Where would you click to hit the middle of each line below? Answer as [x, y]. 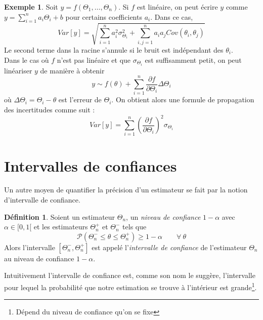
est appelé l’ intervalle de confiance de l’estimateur [169, 247]
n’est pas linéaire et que [94, 59]
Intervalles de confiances [91, 165]
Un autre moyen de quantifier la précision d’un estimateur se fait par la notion [126, 190]
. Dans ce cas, [172, 16]
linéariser [18, 70]
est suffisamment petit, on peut [193, 59]
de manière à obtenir [72, 70]
